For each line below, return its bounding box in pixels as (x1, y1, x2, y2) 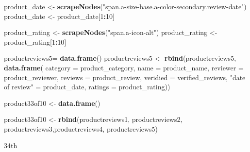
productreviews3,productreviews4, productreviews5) (4, 123, 158, 134)
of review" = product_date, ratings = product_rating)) (4, 82, 170, 92)
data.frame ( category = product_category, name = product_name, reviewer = (4, 62, 244, 72)
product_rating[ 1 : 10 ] (4, 36, 67, 47)
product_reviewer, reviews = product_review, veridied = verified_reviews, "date (4, 72, 246, 82)
